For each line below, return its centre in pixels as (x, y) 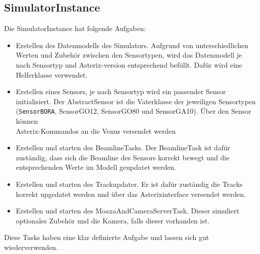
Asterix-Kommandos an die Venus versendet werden (96, 131)
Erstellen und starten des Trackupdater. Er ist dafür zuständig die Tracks (129, 184)
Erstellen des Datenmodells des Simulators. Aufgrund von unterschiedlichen (132, 45)
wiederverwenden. (31, 247)
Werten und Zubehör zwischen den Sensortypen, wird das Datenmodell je (129, 55)
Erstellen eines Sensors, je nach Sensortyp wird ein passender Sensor (121, 91)
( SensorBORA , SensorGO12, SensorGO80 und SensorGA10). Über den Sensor (134, 111)
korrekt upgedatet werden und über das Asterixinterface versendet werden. (131, 194)
